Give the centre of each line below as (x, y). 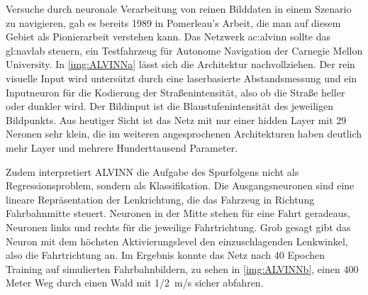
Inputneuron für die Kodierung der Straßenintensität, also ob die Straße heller (175, 92)
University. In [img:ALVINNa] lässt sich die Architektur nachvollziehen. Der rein (180, 64)
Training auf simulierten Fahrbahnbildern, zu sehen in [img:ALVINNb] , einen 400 (182, 268)
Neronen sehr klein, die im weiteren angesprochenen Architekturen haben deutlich (184, 134)
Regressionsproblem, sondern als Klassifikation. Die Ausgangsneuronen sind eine (180, 185)
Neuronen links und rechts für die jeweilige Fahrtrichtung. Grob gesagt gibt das (178, 227)
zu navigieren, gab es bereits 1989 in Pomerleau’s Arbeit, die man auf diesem (173, 22)
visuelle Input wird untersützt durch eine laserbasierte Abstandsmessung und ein (182, 78)
